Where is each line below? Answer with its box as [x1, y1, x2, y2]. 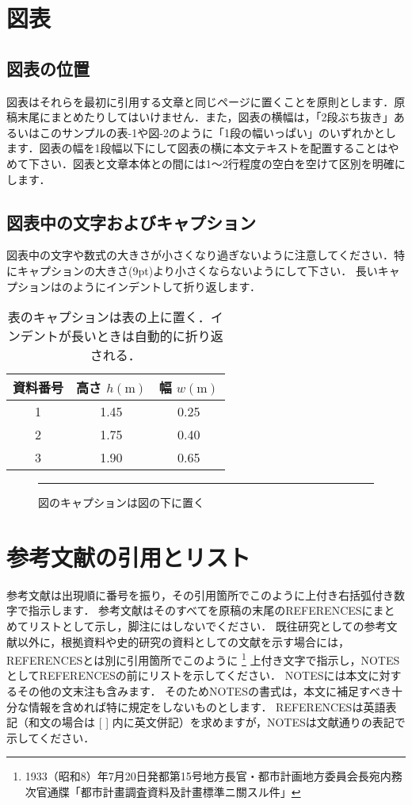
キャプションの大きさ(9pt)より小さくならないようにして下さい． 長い [17, 262, 378, 278]
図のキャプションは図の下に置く [38, 494, 204, 511]
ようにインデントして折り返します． [72, 278, 261, 294]
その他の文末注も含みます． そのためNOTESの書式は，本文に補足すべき [17, 683, 391, 700]
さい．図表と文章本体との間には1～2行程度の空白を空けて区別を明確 [39, 155, 395, 171]
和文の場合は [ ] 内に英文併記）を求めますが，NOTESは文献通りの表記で [28, 714, 406, 730]
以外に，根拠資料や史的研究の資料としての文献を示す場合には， [17, 633, 349, 650]
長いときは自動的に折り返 [71, 327, 223, 346]
